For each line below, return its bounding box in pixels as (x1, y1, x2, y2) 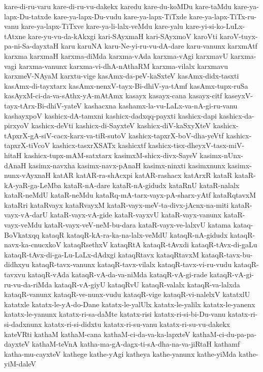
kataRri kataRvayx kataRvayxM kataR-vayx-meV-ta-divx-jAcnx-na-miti (4, 199, 229, 210)
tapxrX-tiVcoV (4, 140, 50, 151)
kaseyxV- (224, 90, 253, 101)
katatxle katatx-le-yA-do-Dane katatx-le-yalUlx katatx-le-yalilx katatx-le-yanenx (4, 299, 255, 309)
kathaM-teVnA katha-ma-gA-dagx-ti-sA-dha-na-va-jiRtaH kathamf (31, 339, 240, 349)
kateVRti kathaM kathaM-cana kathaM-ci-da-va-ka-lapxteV (4, 328, 190, 339)
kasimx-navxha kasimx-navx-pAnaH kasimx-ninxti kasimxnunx (28, 160, 225, 170)
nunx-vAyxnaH (4, 170, 51, 180)
